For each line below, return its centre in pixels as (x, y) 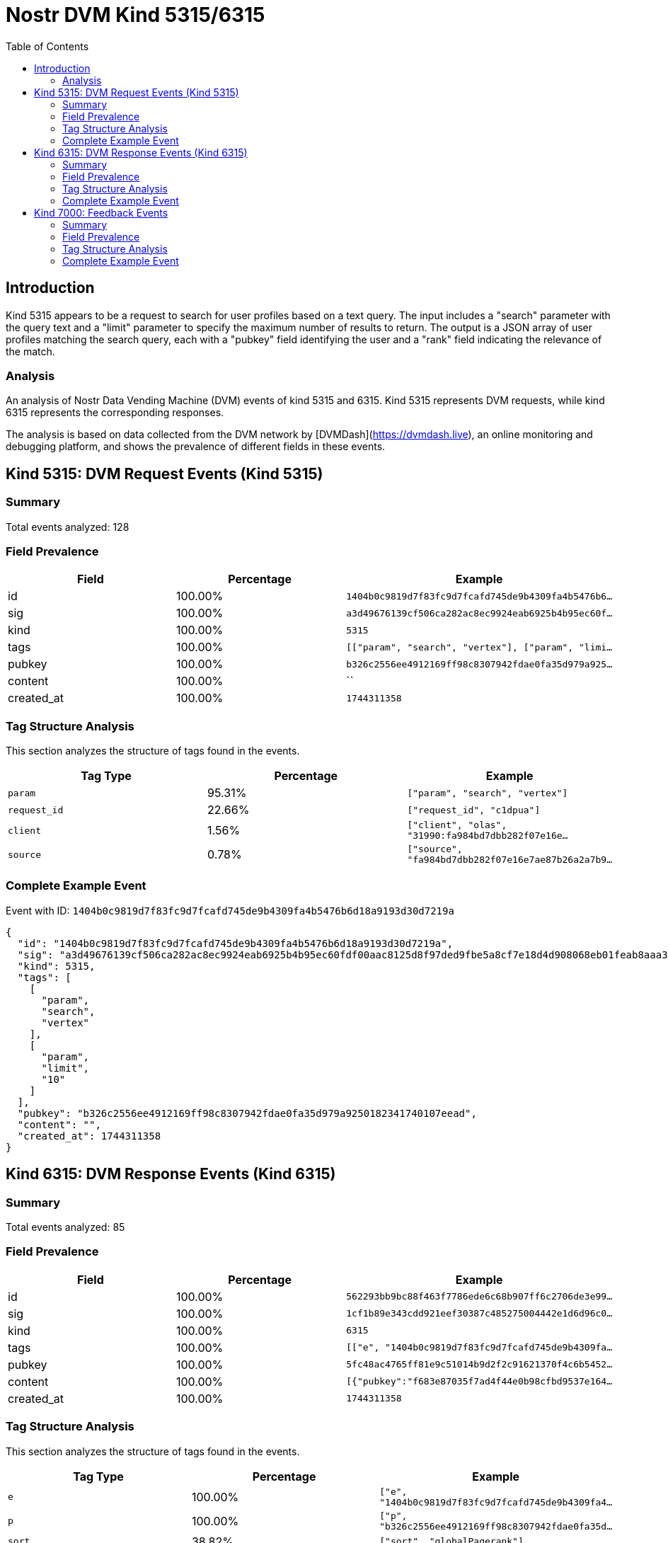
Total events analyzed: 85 (65, 1227)
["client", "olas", (457, 825)
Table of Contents (47, 46)
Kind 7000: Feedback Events (101, 212)
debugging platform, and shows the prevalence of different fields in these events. (196, 447)
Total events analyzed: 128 (68, 527)
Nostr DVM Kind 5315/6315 (136, 15)
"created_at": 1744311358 (89, 1136)
